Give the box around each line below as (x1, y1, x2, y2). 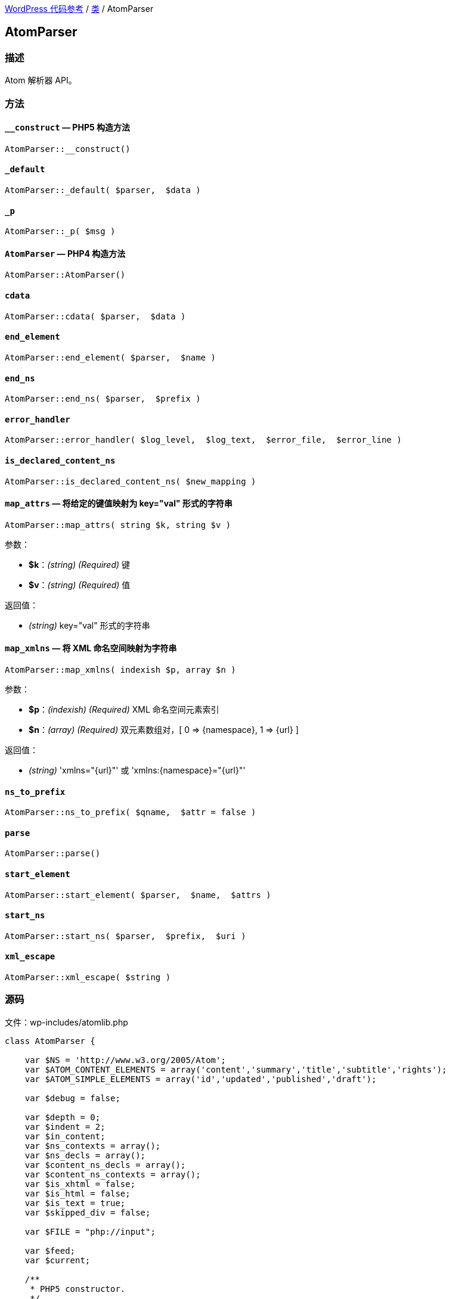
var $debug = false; (24, 1093, 120, 1103)
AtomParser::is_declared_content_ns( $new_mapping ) (5, 476, 256, 486)
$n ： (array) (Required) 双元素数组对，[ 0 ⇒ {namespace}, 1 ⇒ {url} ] (29, 725, 299, 735)
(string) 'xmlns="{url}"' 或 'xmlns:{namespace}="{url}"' (29, 765, 246, 775)
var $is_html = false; (24, 1188, 131, 1198)
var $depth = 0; (24, 1112, 101, 1122)
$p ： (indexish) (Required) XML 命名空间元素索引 (29, 704, 219, 714)
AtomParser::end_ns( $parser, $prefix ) (5, 394, 201, 404)
